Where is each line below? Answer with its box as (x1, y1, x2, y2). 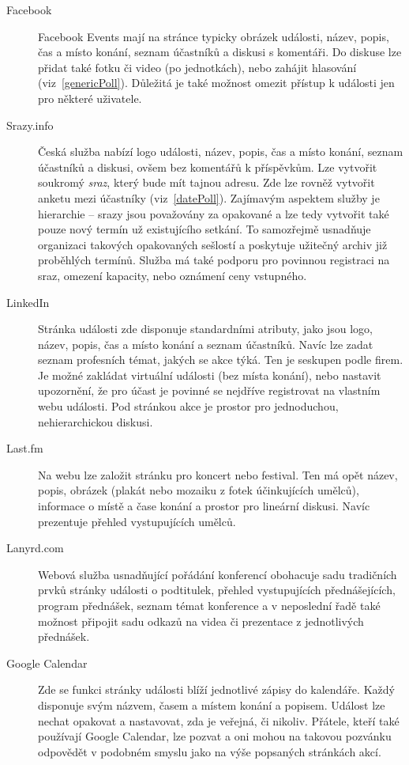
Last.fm (6, 440, 43, 456)
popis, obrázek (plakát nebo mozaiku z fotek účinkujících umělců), (38, 482, 359, 498)
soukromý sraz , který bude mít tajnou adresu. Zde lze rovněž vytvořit (38, 174, 375, 191)
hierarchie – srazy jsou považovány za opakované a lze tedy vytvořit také (38, 205, 389, 222)
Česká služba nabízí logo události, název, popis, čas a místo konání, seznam (38, 143, 403, 160)
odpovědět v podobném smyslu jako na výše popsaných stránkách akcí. (38, 743, 381, 759)
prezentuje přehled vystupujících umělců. (38, 513, 236, 529)
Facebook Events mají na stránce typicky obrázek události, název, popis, (38, 28, 389, 44)
